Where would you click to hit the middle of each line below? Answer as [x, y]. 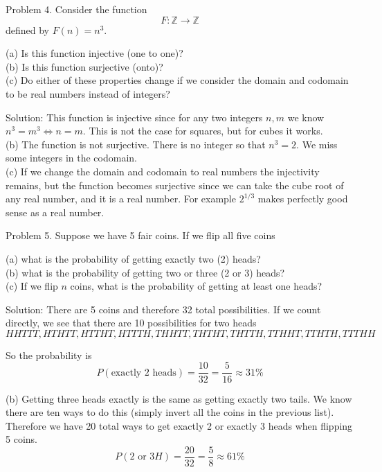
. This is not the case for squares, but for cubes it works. [203, 131]
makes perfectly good [303, 199]
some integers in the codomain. [71, 158]
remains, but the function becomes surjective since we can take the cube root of [175, 185]
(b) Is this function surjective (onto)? [84, 66]
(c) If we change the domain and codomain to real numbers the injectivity [163, 171]
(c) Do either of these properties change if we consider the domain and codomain [177, 80]
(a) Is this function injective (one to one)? [94, 53]
